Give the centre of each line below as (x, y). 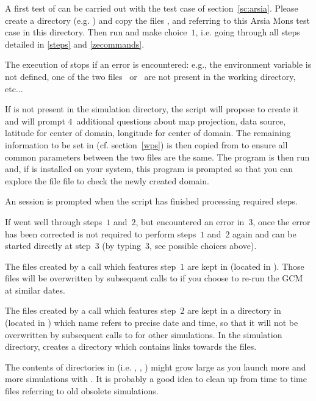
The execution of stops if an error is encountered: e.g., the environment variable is (158, 64)
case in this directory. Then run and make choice (96, 32)
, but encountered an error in (190, 221)
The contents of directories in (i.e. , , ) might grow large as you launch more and (156, 367)
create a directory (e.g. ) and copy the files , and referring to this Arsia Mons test (157, 20)
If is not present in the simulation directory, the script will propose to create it (152, 109)
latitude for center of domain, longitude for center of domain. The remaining (148, 133)
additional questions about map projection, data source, (181, 121)
